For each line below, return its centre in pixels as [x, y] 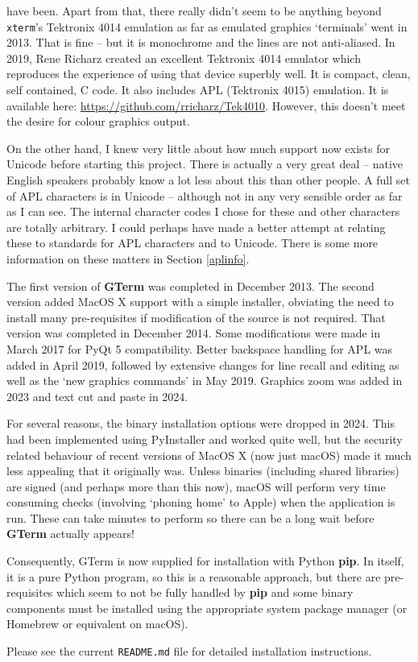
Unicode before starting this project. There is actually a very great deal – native [205, 164]
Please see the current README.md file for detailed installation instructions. [189, 651]
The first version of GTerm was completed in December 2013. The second [190, 285]
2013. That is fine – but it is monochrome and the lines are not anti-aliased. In [201, 42]
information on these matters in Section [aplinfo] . [128, 258]
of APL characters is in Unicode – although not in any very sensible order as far [205, 195]
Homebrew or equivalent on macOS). [97, 624]
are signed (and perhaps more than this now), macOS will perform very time [196, 486]
